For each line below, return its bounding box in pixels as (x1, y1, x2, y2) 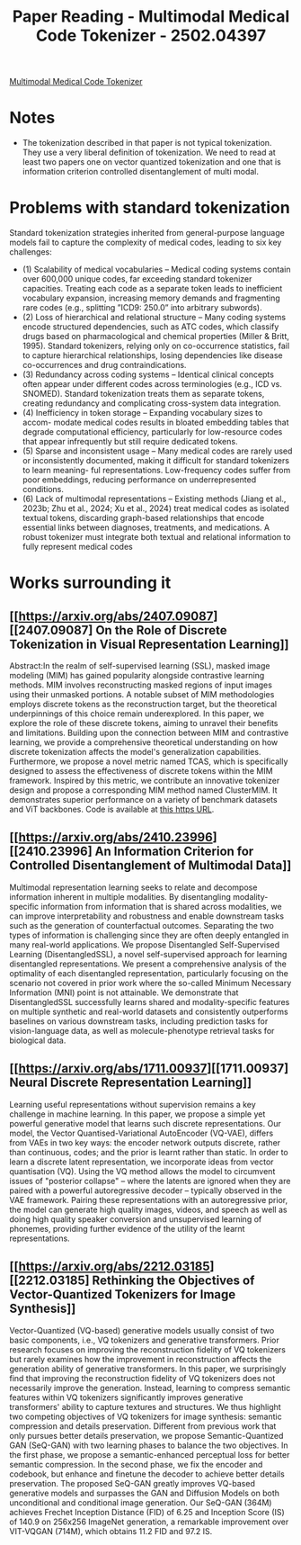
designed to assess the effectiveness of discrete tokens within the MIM (9, 766, 273, 777)
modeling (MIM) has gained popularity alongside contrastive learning (9, 670, 265, 681)
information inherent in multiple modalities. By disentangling (9, 891, 232, 902)
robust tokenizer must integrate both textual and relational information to (22, 532, 291, 543)
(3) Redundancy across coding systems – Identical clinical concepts (22, 369, 274, 380)
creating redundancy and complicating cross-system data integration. (22, 398, 281, 409)
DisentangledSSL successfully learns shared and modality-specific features (9, 996, 290, 1007)
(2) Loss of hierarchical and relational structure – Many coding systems (22, 312, 286, 323)
